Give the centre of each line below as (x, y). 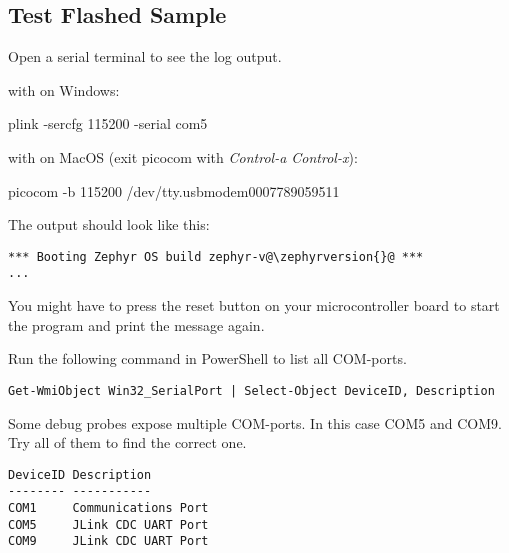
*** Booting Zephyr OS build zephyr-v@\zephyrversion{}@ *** (216, 256)
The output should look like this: (109, 224)
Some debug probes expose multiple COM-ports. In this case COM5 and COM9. (255, 422)
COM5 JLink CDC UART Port (108, 524)
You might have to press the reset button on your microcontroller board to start (254, 305)
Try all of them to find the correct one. (127, 442)
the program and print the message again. (136, 324)
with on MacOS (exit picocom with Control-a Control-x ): (183, 156)
